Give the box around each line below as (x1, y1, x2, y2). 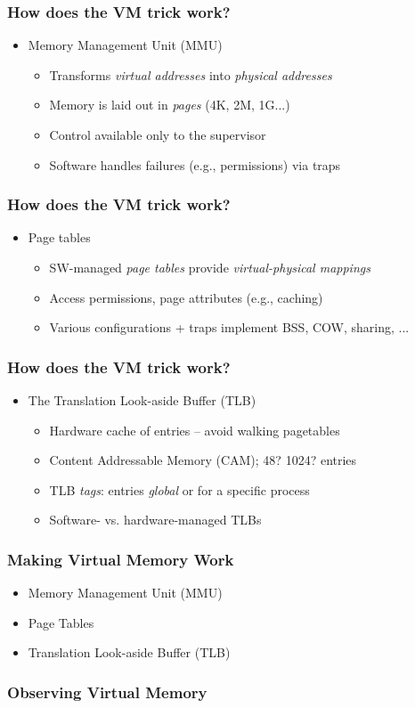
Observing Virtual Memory (7, 680, 207, 703)
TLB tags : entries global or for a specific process (49, 480, 310, 499)
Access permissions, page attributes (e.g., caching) (49, 288, 323, 306)
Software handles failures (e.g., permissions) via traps (49, 155, 341, 174)
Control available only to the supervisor (49, 126, 266, 143)
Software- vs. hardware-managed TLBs (49, 510, 262, 529)
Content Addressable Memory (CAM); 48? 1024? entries (49, 451, 357, 469)
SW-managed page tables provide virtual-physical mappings (49, 258, 370, 276)
